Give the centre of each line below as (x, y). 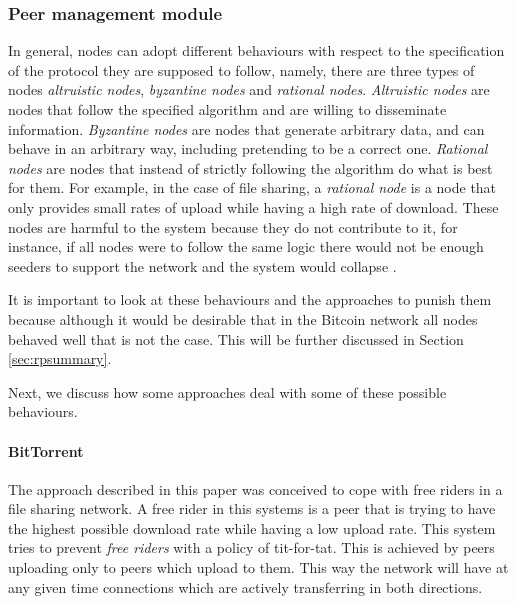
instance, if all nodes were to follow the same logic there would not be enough (246, 246)
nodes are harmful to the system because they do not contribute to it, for (233, 226)
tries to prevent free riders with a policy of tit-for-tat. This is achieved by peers (251, 547)
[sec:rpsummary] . (60, 358)
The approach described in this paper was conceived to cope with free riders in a (255, 488)
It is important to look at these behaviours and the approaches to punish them (250, 299)
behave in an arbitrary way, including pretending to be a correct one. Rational (248, 148)
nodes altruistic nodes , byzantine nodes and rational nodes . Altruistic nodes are (249, 89)
